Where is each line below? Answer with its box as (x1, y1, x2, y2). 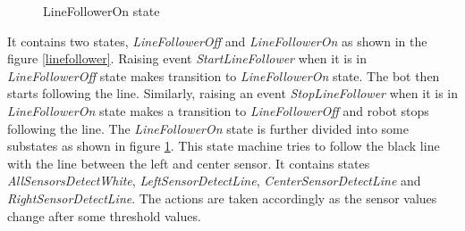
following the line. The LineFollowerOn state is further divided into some (7, 119, 409, 137)
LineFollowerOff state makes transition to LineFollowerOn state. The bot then (7, 66, 440, 85)
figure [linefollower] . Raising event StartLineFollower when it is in (7, 49, 367, 68)
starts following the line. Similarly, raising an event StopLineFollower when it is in (7, 84, 458, 103)
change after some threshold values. (7, 206, 201, 225)
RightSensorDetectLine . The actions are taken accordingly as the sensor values (7, 188, 437, 207)
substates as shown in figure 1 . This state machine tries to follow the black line (7, 136, 440, 155)
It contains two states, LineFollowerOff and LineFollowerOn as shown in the (7, 31, 427, 50)
